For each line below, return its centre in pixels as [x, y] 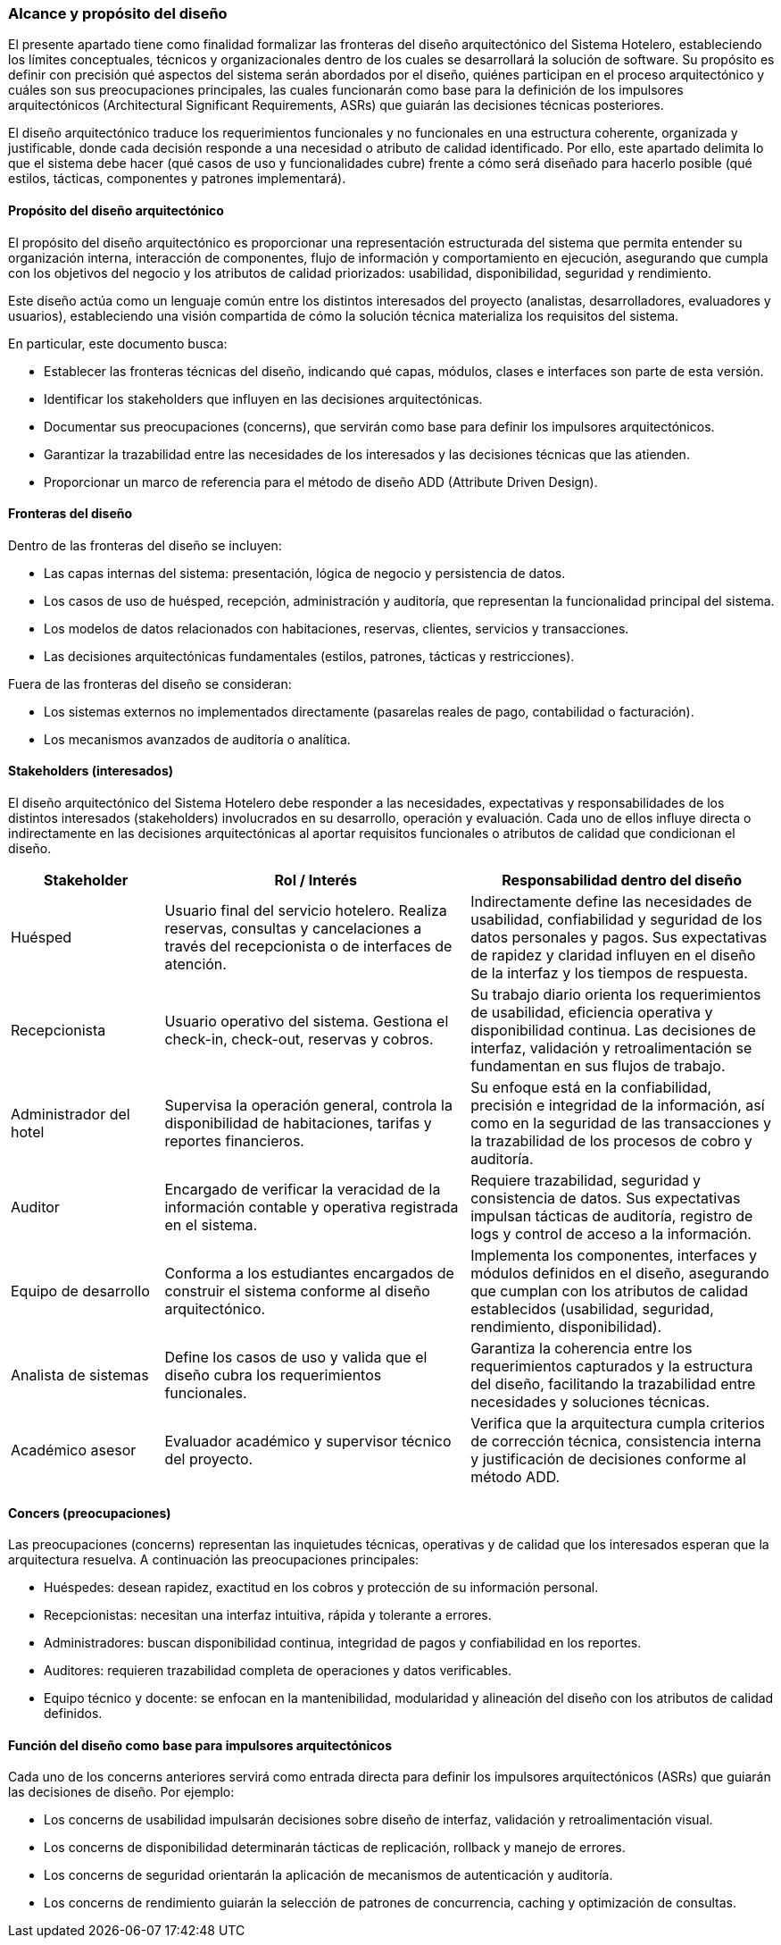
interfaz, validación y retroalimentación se [611, 1048]
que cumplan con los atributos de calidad [609, 1291]
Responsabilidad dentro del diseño [622, 880]
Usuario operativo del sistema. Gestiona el [307, 1022]
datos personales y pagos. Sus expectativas [619, 938]
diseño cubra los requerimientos [273, 1375]
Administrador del [71, 1115]
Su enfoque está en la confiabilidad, [591, 1088]
